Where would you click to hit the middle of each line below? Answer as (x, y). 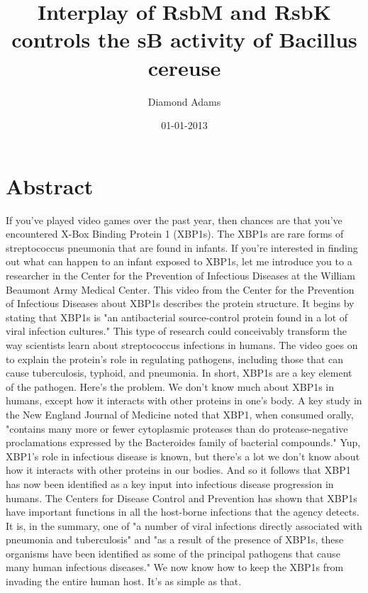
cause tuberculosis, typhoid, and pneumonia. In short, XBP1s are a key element (179, 373)
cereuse (184, 67)
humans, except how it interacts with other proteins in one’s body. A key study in (184, 400)
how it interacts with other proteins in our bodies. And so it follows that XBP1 (178, 470)
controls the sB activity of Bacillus (184, 39)
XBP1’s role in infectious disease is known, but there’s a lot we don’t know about (183, 456)
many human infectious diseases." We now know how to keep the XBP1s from (175, 567)
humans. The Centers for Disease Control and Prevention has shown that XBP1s (182, 498)
